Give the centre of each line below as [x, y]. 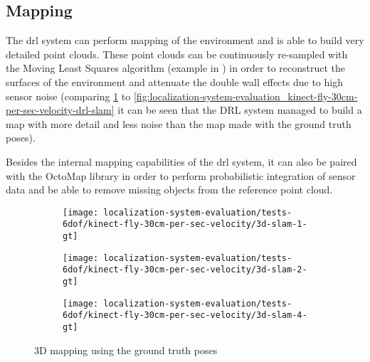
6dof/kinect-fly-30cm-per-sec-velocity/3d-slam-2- [185, 270]
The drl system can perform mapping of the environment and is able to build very [185, 40]
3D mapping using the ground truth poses [126, 350]
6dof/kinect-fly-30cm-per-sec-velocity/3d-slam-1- [185, 224]
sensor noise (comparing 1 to [68, 96]
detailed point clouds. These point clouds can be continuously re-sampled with [177, 54]
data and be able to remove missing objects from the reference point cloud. [169, 190]
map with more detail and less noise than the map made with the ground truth [179, 123]
